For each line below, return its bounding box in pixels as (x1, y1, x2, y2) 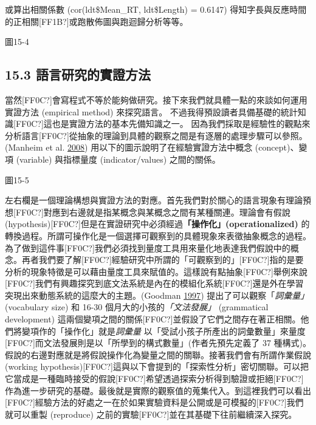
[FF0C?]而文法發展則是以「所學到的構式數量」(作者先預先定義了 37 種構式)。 (5, 336, 311, 349)
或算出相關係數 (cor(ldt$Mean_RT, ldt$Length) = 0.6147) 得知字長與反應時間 (5, 3, 307, 15)
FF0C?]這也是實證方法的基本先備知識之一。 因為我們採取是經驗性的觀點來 (15, 117, 311, 130)
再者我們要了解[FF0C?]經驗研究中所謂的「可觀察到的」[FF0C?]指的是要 (21, 253, 304, 266)
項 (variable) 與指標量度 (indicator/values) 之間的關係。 (5, 152, 221, 165)
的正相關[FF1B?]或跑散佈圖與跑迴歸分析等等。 (5, 15, 188, 27)
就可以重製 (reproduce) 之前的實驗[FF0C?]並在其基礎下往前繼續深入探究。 (5, 407, 297, 420)
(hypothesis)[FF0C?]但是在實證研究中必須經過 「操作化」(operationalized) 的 (5, 217, 310, 230)
